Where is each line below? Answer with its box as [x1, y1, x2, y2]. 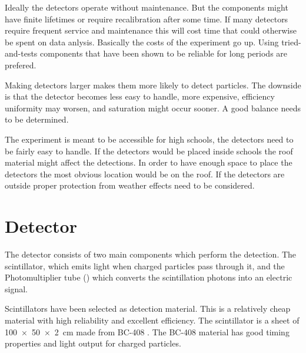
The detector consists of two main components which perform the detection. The [5, 248, 297, 260]
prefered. [5, 58, 36, 71]
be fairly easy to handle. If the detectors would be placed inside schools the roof [5, 144, 293, 157]
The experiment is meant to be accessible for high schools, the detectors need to [5, 133, 294, 145]
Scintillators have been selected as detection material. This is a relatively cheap [5, 302, 291, 315]
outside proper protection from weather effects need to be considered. [5, 179, 255, 192]
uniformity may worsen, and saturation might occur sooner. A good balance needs [5, 101, 301, 114]
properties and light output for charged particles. [5, 337, 181, 349]
